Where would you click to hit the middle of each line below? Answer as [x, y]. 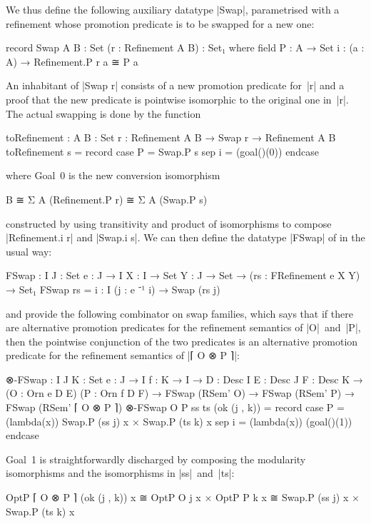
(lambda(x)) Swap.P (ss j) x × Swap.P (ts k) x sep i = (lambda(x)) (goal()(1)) [179, 421]
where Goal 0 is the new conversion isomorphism [113, 175]
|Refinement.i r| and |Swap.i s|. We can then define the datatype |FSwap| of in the [185, 237]
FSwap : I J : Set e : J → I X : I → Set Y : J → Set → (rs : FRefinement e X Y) [183, 275]
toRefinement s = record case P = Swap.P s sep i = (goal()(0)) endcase [162, 151]
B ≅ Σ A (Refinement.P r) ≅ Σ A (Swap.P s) [107, 199]
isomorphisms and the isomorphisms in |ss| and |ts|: [120, 473]
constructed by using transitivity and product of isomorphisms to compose [169, 223]
